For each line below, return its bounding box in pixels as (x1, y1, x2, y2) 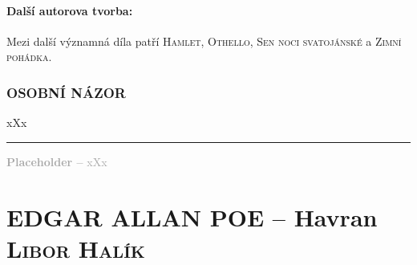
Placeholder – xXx (6, 153, 107, 169)
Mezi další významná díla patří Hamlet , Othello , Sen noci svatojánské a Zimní (6, 32, 402, 49)
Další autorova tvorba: (6, 2, 133, 18)
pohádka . (6, 48, 52, 65)
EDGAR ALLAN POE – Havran (6, 200, 378, 233)
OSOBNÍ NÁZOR (6, 82, 126, 102)
